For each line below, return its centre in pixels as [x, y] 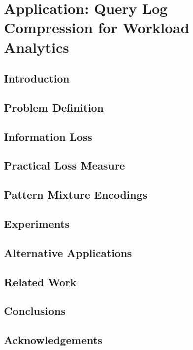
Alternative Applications [68, 252]
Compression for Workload [97, 27]
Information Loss [48, 136]
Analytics [37, 47]
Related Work [40, 282]
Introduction [37, 78]
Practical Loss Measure [64, 165]
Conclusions [35, 311]
